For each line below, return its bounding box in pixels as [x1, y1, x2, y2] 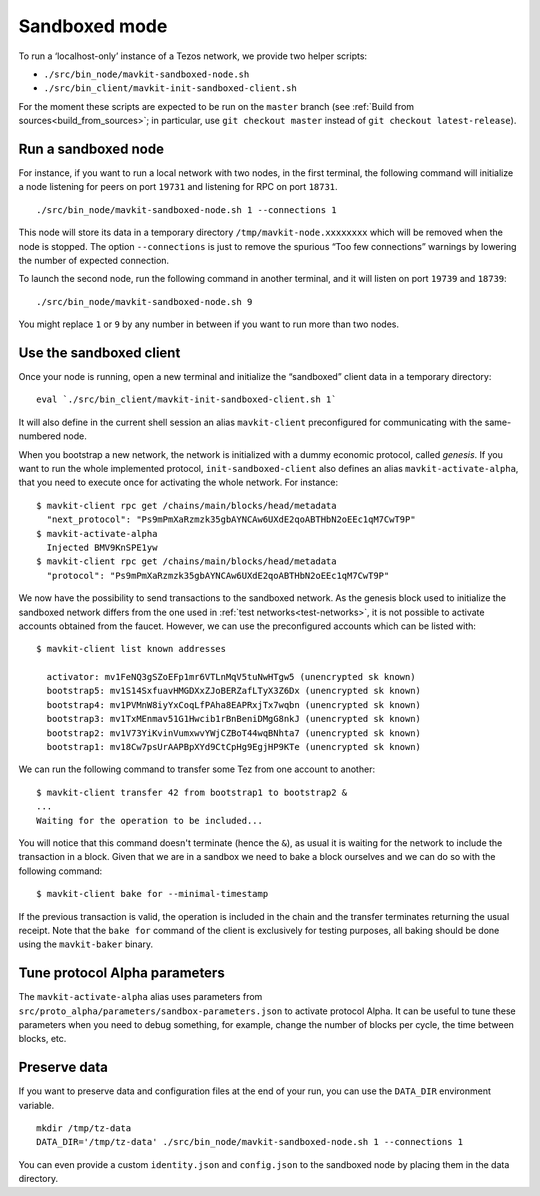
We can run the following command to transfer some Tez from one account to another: [18, 763, 375, 775]
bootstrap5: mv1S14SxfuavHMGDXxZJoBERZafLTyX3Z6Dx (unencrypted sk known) [46, 685, 422, 697]
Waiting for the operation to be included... [36, 815, 264, 826]
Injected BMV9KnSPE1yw [46, 541, 158, 553]
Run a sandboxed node [18, 140, 165, 157]
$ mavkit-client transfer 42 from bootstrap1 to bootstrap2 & [36, 786, 348, 798]
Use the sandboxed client [18, 344, 181, 361]
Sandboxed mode [18, 15, 168, 37]
